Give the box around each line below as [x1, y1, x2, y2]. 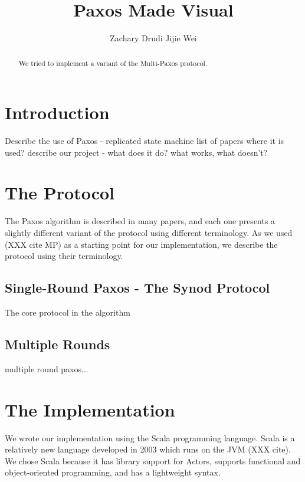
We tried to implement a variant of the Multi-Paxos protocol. [18, 58, 208, 68]
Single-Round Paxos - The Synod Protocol [5, 278, 270, 297]
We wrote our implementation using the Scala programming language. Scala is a [5, 431, 295, 444]
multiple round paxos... [5, 362, 88, 375]
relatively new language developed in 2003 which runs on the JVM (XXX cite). [5, 443, 291, 455]
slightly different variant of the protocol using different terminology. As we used [5, 227, 293, 239]
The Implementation [5, 397, 175, 421]
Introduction [5, 100, 110, 124]
